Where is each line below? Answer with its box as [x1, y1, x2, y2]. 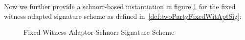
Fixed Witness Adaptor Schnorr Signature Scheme [23, 27, 175, 37]
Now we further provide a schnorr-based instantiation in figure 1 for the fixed [4, 1, 236, 11]
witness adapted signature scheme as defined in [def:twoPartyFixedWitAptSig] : [4, 11, 242, 21]
